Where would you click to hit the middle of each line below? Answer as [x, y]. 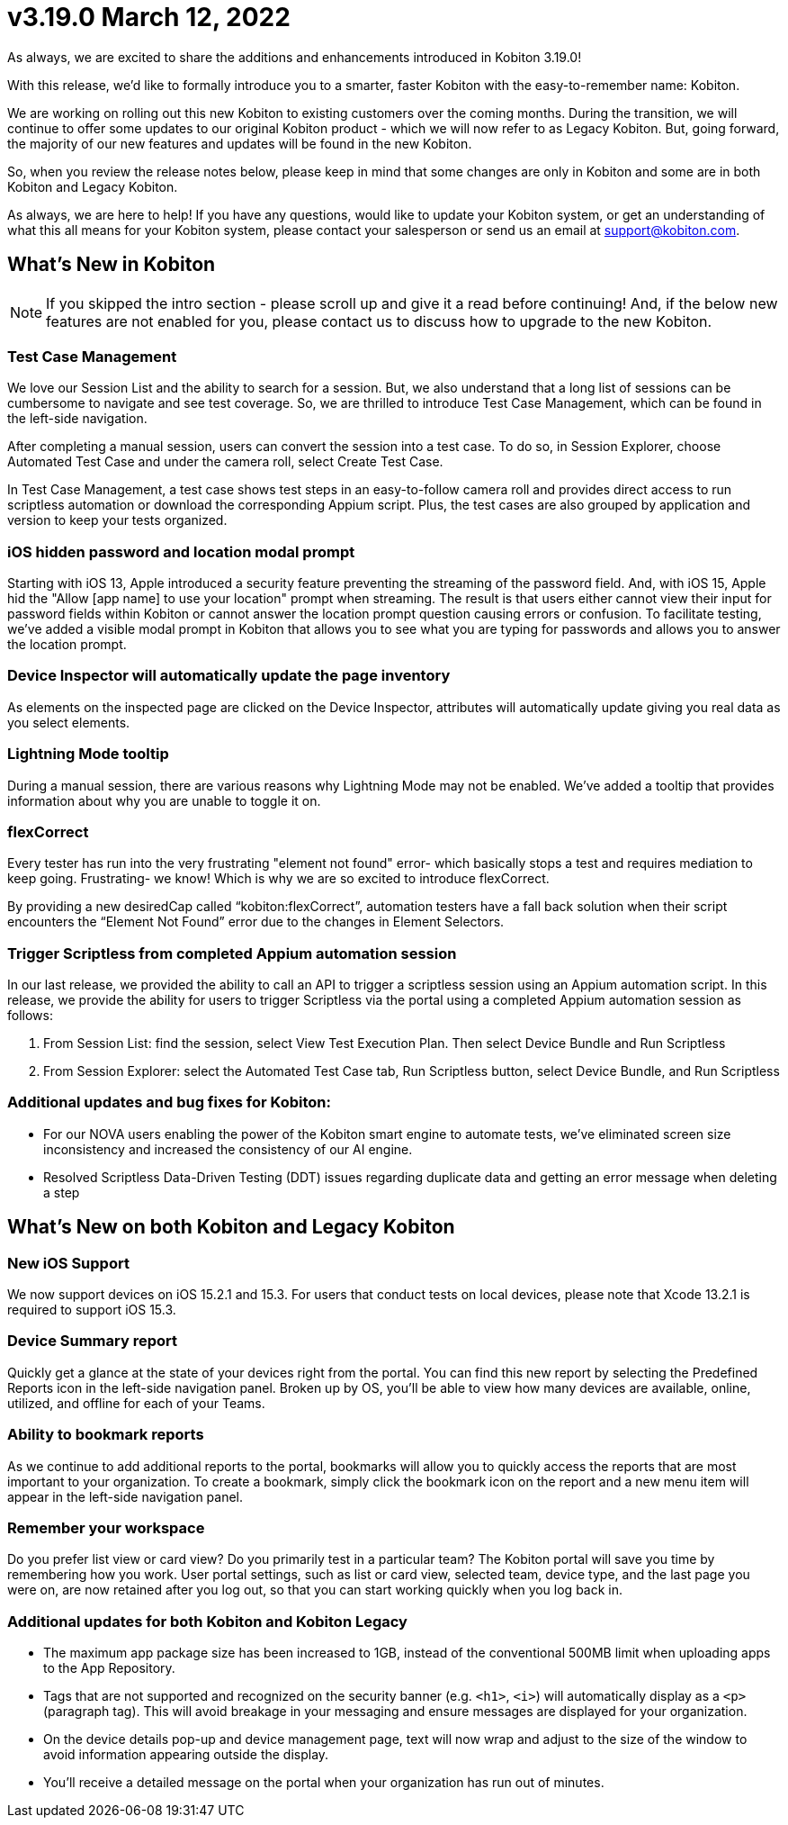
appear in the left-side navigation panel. [125, 1496]
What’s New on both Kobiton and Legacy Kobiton [231, 1227]
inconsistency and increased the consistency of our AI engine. [228, 1149]
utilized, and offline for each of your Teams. [136, 1403]
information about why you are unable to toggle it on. [164, 800]
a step [62, 1192]
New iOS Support [68, 1263]
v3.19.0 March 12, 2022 [149, 17]
